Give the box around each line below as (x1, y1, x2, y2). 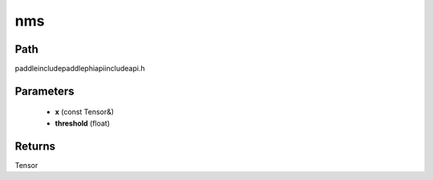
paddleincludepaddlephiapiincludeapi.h (14, 64, 145, 74)
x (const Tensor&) (55, 107, 115, 117)
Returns (14, 139, 56, 153)
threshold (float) (55, 118, 111, 128)
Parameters (14, 84, 75, 98)
